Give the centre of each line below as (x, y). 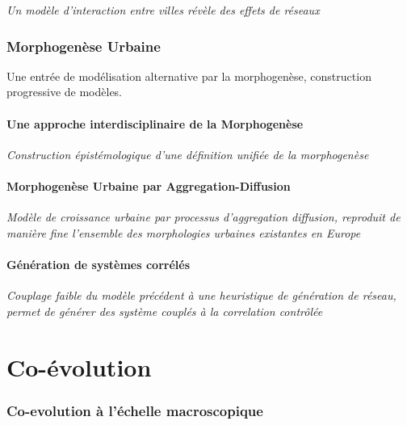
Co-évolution (79, 366)
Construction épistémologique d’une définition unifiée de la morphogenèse (188, 154)
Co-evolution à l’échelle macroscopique (135, 410)
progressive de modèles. (65, 92)
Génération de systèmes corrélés (98, 264)
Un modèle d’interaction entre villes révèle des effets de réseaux (163, 10)
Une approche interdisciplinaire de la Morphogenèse (155, 123)
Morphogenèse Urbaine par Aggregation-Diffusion (149, 185)
